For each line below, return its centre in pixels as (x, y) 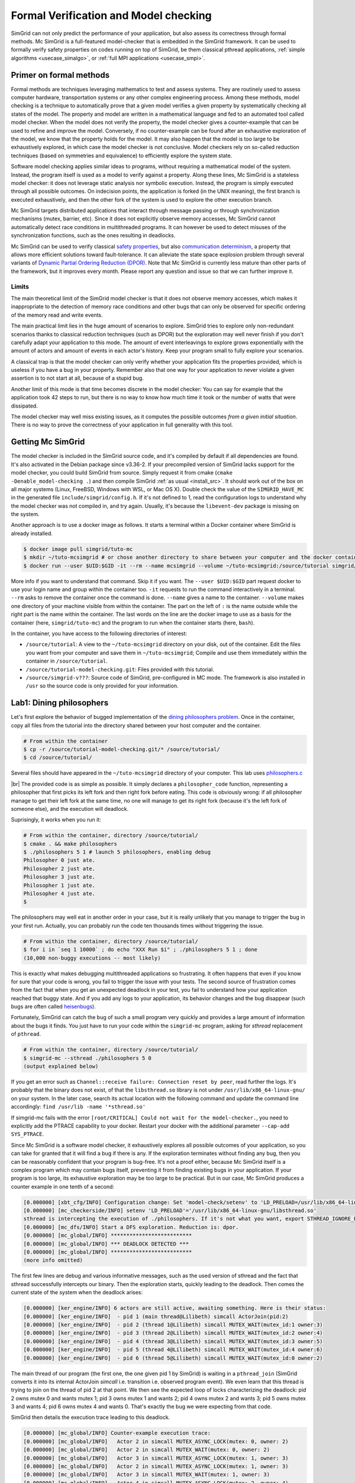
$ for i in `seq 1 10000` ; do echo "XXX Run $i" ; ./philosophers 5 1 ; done (140, 950)
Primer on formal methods (60, 75)
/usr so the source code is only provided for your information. (102, 686)
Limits (20, 287)
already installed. (32, 533)
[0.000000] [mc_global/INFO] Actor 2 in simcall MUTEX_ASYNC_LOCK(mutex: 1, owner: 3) (156, 1466)
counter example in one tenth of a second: (63, 1186)
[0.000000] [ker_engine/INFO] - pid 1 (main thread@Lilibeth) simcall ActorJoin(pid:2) (156, 1316)
